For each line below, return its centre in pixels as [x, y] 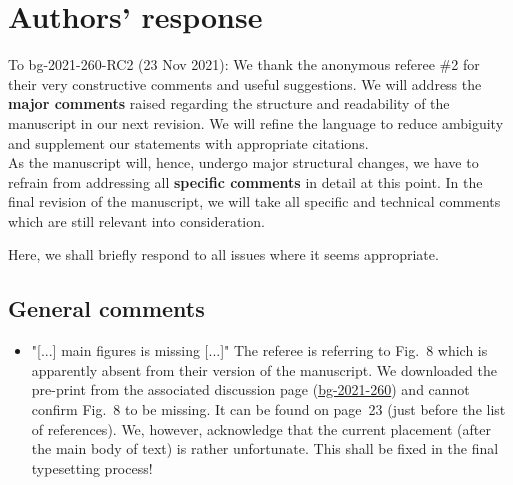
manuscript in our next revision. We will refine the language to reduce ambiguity [256, 122]
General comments [106, 308]
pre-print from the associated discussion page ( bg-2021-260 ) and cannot [250, 389]
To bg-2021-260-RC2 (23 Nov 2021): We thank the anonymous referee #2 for [244, 64]
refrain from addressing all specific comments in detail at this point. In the [245, 181]
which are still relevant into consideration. [136, 220]
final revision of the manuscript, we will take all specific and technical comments [254, 201]
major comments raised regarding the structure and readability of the [229, 103]
